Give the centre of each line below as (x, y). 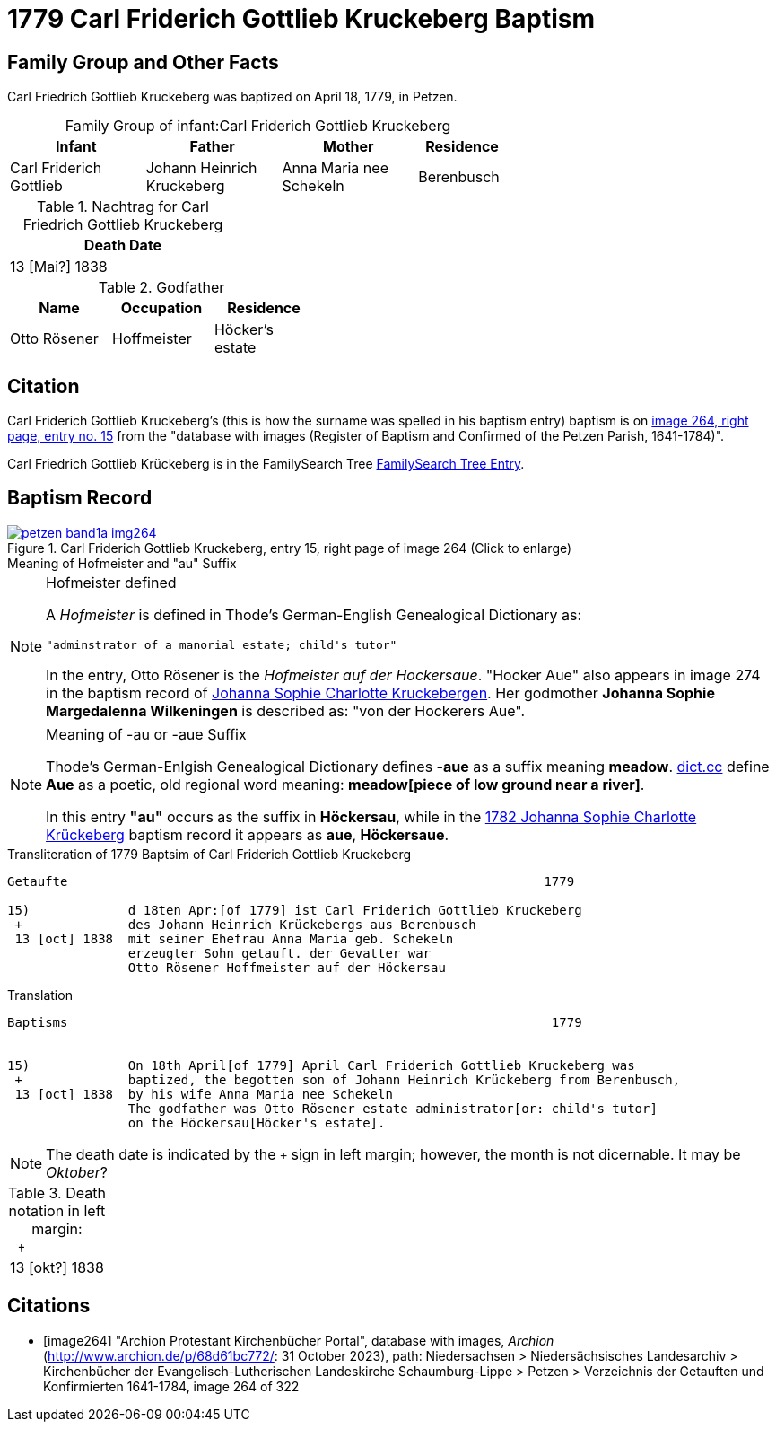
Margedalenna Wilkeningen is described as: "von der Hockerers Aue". (286, 710)
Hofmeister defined (111, 582)
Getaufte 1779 (291, 881)
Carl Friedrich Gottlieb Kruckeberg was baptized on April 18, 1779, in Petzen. (232, 97)
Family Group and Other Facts (143, 62)
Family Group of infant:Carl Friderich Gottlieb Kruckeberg (258, 126)
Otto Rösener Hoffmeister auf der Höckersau (287, 967)
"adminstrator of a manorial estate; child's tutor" (222, 644)
